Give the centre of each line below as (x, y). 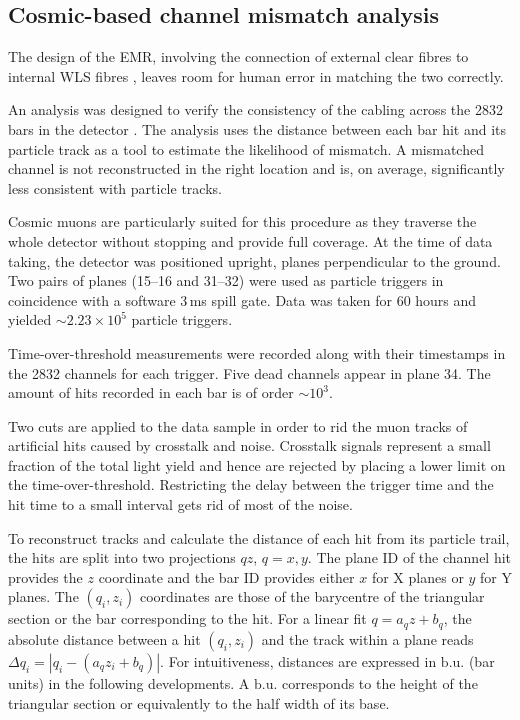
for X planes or (417, 576)
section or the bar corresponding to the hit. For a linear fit (187, 618)
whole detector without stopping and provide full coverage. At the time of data (250, 240)
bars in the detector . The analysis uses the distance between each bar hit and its (257, 128)
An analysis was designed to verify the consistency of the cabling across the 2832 (255, 109)
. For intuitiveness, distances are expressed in (298, 660)
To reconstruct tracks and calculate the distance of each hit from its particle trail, (259, 537)
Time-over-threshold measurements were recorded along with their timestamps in (257, 352)
